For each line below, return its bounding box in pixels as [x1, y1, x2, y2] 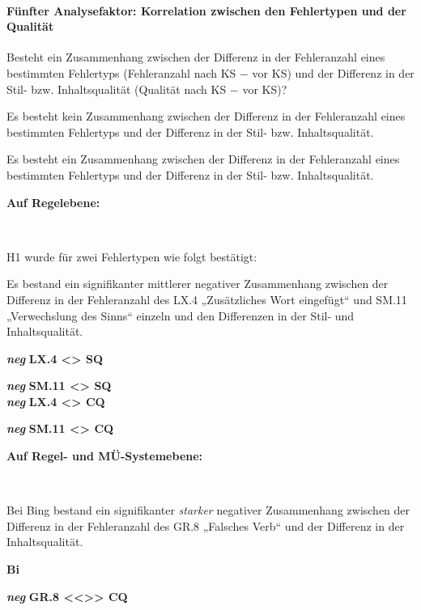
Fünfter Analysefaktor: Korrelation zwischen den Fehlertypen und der [6, 2, 406, 19]
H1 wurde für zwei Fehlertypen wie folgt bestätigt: [6, 248, 257, 265]
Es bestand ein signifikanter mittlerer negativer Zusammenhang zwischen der [6, 275, 389, 292]
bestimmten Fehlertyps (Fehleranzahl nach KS [6, 64, 236, 81]
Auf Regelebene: [6, 193, 100, 210]
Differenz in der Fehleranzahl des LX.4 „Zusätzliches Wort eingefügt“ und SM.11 [6, 290, 407, 307]
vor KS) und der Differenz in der [252, 64, 415, 81]
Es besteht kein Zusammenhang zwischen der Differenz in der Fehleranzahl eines [6, 108, 406, 125]
